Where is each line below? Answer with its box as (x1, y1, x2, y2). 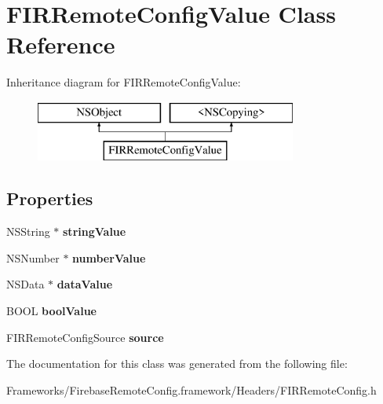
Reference (6, 28, 115, 61)
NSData (6, 276, 45, 292)
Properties (6, 186, 93, 211)
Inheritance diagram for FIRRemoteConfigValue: (6, 74, 241, 90)
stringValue (63, 223, 126, 240)
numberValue (72, 249, 146, 266)
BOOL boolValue (6, 303, 97, 319)
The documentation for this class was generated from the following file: (6, 355, 348, 372)
